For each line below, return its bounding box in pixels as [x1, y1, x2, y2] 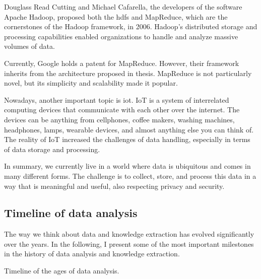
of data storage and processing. [4, 144, 100, 154]
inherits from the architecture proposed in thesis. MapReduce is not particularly [4, 67, 252, 78]
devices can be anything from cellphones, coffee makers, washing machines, [4, 114, 235, 124]
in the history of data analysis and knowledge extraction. [4, 248, 180, 259]
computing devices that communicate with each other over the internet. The [4, 104, 240, 115]
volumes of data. [4, 41, 55, 51]
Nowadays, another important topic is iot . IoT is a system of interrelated [4, 94, 229, 105]
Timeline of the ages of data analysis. [4, 265, 119, 276]
